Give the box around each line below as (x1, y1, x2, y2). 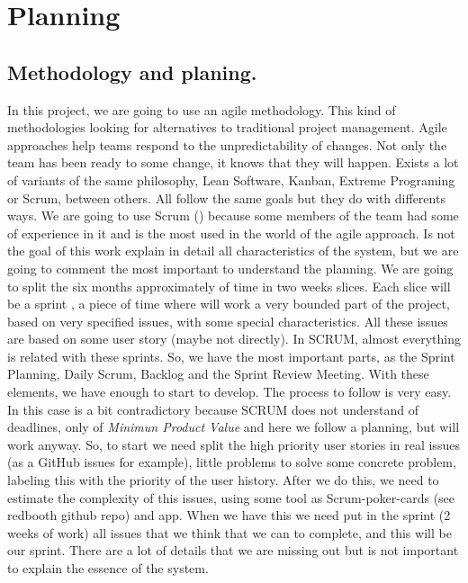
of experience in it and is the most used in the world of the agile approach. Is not (7, 223, 455, 242)
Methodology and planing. (7, 58, 257, 85)
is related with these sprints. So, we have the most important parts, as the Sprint (7, 346, 455, 365)
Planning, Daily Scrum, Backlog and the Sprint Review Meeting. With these (7, 364, 429, 383)
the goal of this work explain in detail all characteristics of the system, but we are (7, 241, 459, 260)
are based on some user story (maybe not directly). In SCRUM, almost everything (7, 329, 461, 348)
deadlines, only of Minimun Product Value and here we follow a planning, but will (7, 417, 460, 436)
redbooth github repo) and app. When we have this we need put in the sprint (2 (7, 506, 451, 525)
